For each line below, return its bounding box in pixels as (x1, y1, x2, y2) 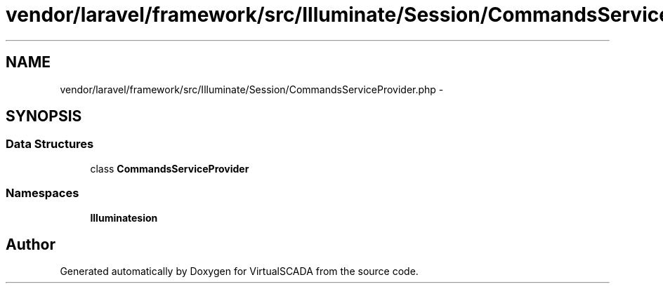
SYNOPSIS (6, 107, 82, 126)
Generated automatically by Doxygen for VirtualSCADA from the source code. (60, 265, 419, 278)
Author (6, 235, 55, 253)
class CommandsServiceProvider (90, 162, 249, 175)
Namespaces (6, 186, 79, 201)
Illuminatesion (90, 211, 158, 224)
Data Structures (6, 137, 94, 152)
